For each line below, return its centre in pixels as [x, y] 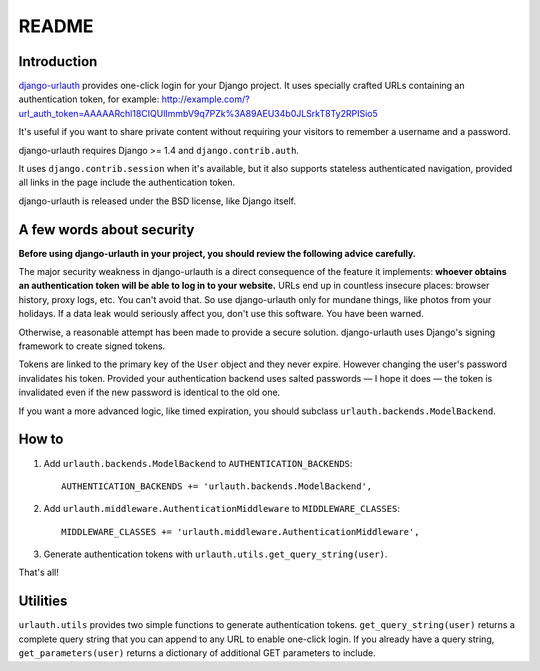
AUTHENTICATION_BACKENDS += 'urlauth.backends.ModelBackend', [217, 486]
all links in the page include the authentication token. [127, 182]
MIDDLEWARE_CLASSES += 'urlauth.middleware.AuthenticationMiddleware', [240, 531]
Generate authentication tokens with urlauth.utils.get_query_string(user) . [215, 554]
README [56, 26]
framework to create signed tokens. [92, 346]
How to [41, 439]
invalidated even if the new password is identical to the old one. [149, 392]
